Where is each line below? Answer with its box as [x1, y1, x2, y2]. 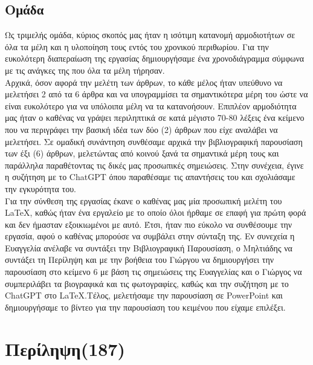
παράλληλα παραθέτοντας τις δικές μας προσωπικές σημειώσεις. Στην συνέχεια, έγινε [5, 158, 304, 171]
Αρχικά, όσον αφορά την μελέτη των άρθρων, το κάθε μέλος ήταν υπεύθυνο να [5, 76, 283, 88]
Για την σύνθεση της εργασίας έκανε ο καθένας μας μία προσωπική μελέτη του [5, 194, 282, 207]
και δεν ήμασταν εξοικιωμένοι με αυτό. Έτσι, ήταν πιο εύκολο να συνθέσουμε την [5, 218, 292, 230]
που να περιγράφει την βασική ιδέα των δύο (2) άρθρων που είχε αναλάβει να [5, 123, 278, 135]
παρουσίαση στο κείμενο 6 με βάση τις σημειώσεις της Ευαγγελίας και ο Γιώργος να [5, 265, 302, 278]
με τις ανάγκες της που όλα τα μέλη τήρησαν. [5, 63, 165, 76]
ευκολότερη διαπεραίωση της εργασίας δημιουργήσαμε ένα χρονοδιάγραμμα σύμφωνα [5, 52, 305, 65]
